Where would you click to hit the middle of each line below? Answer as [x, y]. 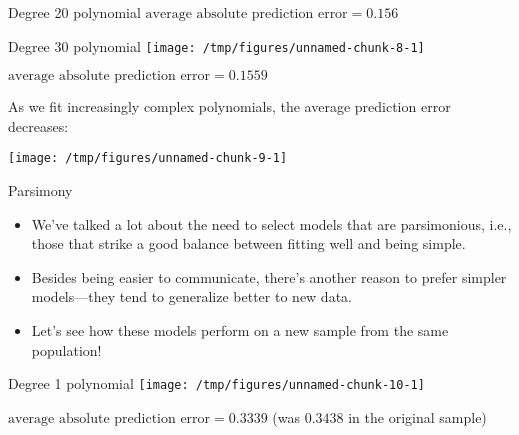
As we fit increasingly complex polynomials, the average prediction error [229, 106]
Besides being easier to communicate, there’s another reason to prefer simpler [269, 276]
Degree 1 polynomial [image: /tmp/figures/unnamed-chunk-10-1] [216, 383]
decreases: [38, 125]
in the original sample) [417, 416]
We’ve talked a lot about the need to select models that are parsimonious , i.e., [271, 223]
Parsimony [40, 190]
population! [66, 349]
